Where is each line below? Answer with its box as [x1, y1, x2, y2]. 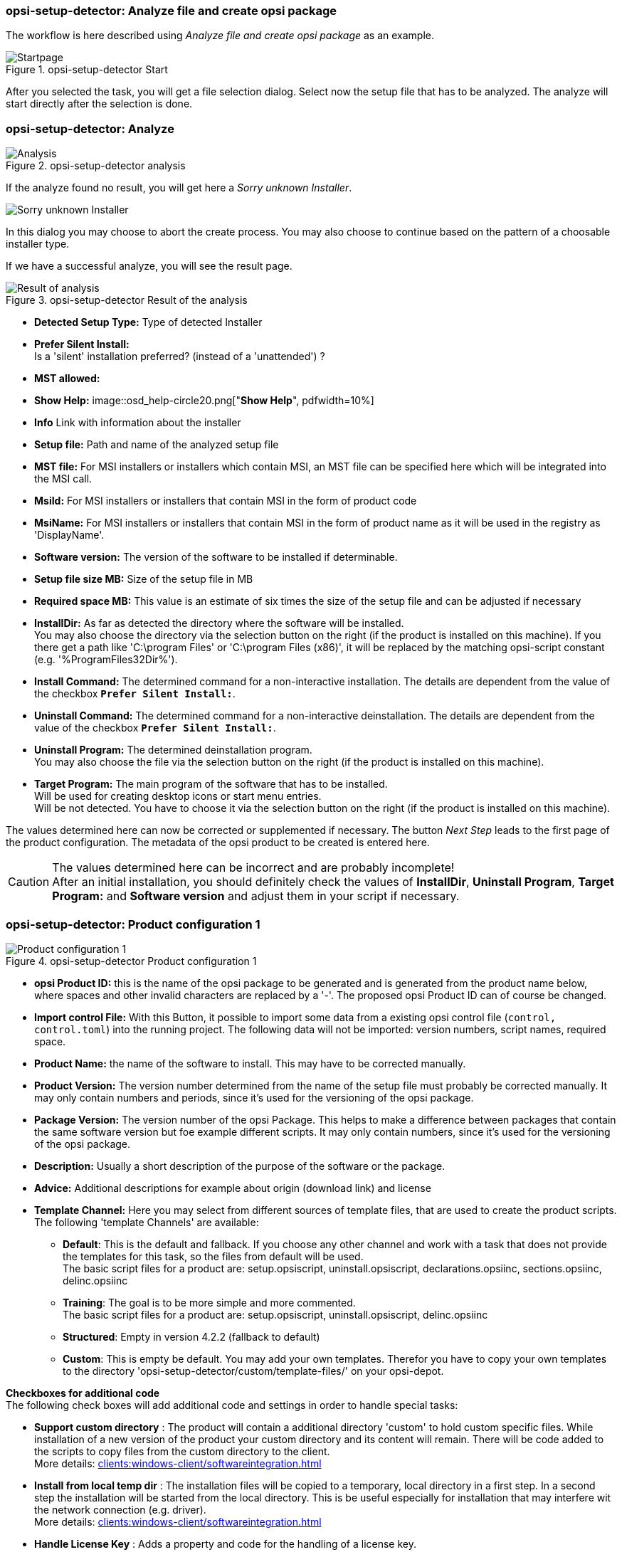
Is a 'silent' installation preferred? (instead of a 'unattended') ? [34, 350, 325, 363]
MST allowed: [34, 372, 100, 385]
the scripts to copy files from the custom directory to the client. [34, 1445, 330, 1457]
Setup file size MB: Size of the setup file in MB [34, 573, 253, 586]
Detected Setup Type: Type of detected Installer [34, 316, 263, 329]
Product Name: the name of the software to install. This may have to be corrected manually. [34, 1057, 466, 1070]
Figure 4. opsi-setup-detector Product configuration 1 [6, 954, 257, 967]
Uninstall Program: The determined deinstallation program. [34, 744, 312, 756]
